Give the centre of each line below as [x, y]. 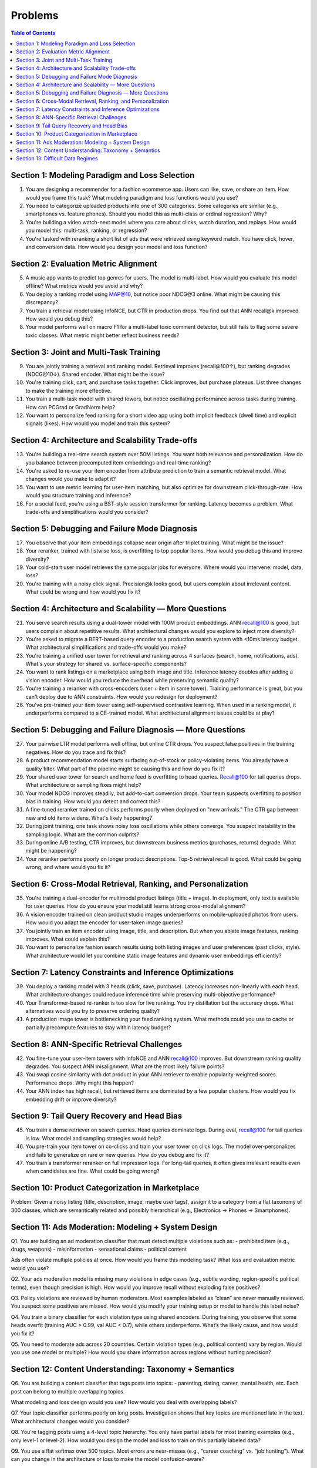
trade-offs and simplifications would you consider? [87, 511]
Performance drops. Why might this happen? [80, 1083]
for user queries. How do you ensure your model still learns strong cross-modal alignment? [136, 906]
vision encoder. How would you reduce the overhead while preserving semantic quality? [132, 680]
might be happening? [51, 851]
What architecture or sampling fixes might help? [83, 785]
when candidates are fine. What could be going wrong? [92, 1171]
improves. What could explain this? [68, 939]
